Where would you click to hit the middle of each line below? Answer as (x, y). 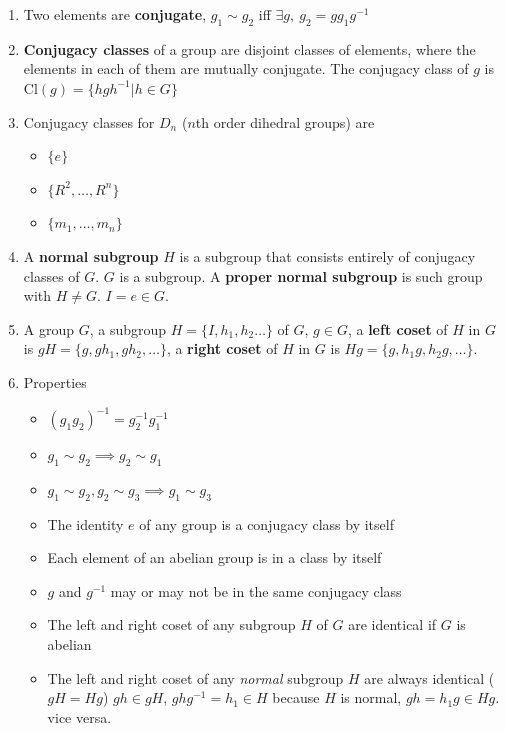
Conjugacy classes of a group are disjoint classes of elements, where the (249, 48)
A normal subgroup (91, 255)
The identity (85, 523)
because (296, 697)
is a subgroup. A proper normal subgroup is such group (301, 275)
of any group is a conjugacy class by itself (266, 523)
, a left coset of (397, 328)
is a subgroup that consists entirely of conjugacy (327, 255)
